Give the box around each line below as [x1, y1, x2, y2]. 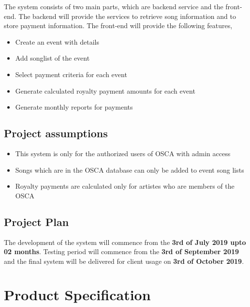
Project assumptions [4, 126, 108, 141]
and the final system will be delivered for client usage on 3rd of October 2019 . [4, 256, 244, 266]
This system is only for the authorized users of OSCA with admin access [15, 148, 231, 158]
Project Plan [4, 214, 69, 229]
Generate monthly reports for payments [15, 102, 133, 112]
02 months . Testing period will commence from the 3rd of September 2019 [4, 246, 239, 257]
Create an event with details [15, 36, 99, 47]
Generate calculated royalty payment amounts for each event [15, 85, 195, 96]
